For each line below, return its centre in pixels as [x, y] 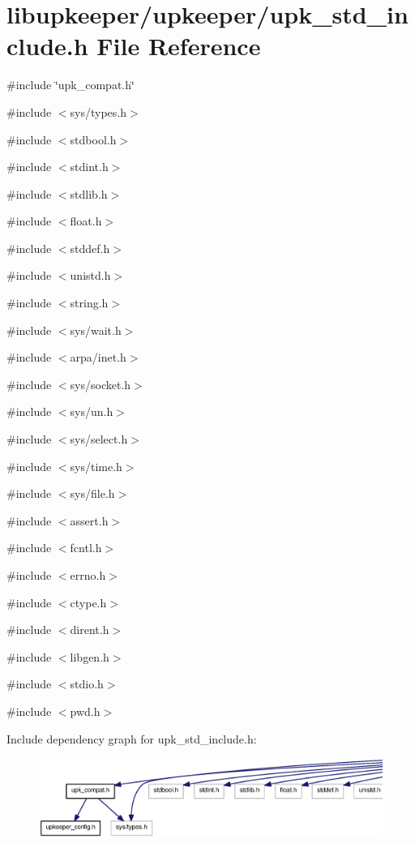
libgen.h [90, 656]
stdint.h [89, 167]
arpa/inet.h [98, 357]
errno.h [88, 575]
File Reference [179, 46]
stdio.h [87, 684]
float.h [86, 221]
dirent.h [90, 630]
